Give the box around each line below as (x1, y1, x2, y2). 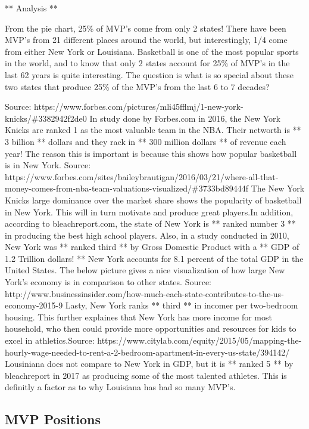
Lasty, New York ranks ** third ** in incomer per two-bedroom (65, 299, 298, 311)
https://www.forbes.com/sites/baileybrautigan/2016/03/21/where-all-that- (5, 170, 279, 183)
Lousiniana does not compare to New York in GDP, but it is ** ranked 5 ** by (5, 357, 294, 370)
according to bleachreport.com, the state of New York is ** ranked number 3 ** (5, 217, 296, 230)
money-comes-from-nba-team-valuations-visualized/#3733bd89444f (5, 182, 248, 195)
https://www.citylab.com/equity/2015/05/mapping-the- (97, 334, 302, 347)
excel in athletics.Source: (5, 334, 95, 347)
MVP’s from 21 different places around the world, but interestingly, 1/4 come (5, 33, 288, 46)
